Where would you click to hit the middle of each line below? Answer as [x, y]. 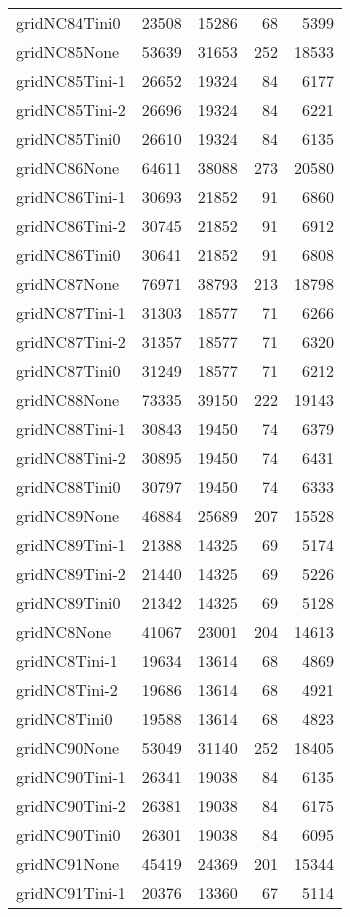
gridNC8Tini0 [64, 718]
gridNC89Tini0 [68, 602]
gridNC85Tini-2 [71, 109]
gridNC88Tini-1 [71, 428]
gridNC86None [68, 167]
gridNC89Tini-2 [71, 573]
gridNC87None [68, 283]
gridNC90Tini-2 [71, 805]
